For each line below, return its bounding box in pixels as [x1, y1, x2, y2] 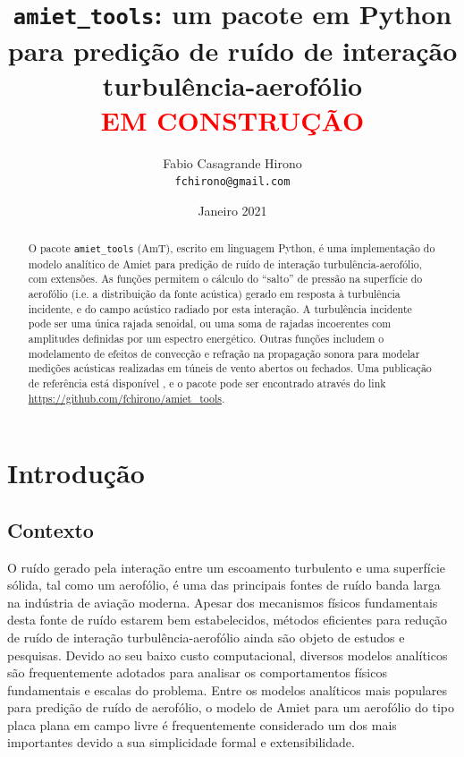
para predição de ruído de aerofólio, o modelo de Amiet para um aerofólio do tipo [7, 698, 454, 717]
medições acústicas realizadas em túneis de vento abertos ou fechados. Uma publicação [28, 361, 432, 376]
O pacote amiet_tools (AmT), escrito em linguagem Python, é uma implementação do [28, 241, 435, 256]
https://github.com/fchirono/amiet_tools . [28, 390, 225, 405]
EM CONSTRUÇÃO [100, 101, 365, 138]
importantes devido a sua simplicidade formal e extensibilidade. [7, 733, 355, 752]
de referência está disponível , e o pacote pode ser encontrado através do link [28, 375, 386, 390]
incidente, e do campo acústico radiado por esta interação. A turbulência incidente [28, 301, 412, 316]
